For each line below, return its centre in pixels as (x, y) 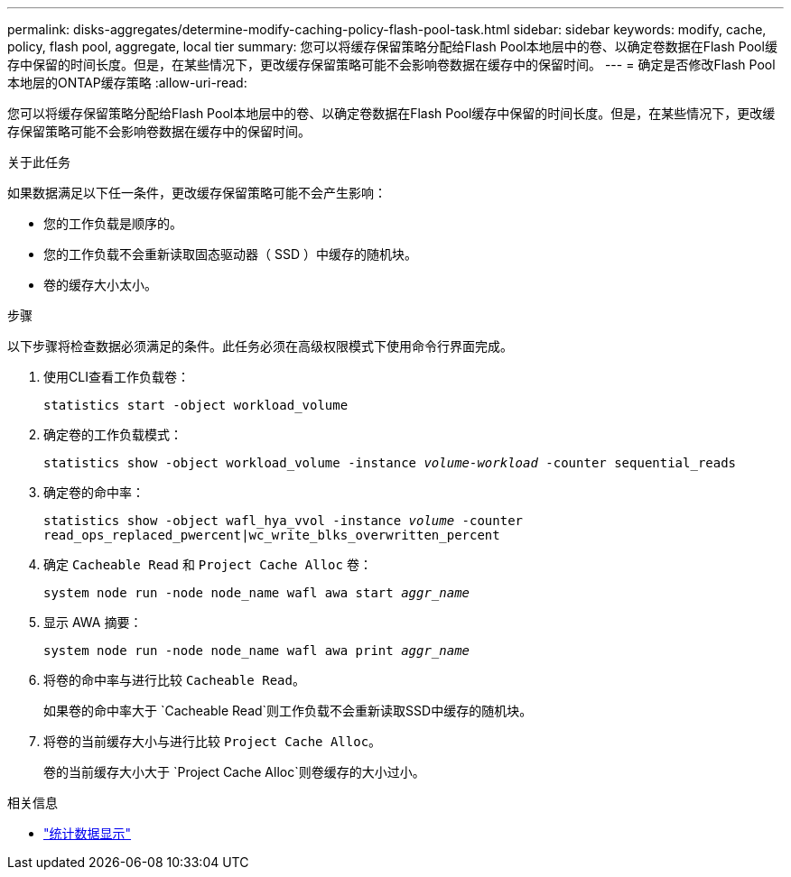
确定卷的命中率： (94, 492)
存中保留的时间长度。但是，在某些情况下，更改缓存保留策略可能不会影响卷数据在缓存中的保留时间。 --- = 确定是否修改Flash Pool (391, 65)
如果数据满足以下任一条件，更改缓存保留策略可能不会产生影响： (197, 193)
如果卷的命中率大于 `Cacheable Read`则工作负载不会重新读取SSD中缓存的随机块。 (288, 711)
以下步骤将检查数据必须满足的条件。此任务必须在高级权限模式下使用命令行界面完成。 (260, 346)
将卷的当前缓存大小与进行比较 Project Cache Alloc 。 (213, 741)
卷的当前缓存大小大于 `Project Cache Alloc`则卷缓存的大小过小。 (234, 772)
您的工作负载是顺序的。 (113, 223)
